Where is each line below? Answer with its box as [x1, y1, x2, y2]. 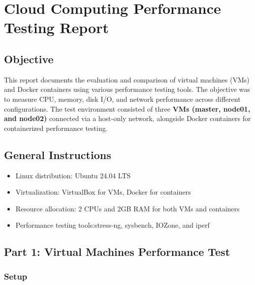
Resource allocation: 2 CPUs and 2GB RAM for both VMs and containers [15, 203, 240, 213]
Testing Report [4, 17, 109, 38]
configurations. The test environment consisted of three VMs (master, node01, [4, 103, 251, 114]
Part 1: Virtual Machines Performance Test [4, 244, 230, 259]
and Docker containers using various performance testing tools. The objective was [4, 84, 250, 94]
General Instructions [4, 147, 111, 162]
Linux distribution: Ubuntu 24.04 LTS [15, 170, 131, 180]
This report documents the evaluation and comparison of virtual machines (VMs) [4, 74, 250, 84]
